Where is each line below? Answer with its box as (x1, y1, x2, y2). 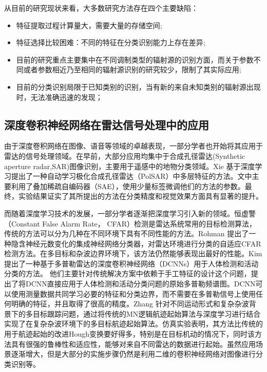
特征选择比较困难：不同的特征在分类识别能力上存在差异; (16, 37, 205, 48)
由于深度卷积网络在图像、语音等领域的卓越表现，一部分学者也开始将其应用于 (4, 140, 263, 151)
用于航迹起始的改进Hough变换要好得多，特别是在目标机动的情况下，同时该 (4, 328, 255, 339)
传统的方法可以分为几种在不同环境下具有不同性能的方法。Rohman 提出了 (4, 228, 249, 239)
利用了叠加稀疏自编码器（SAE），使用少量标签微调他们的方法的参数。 (11, 180, 245, 191)
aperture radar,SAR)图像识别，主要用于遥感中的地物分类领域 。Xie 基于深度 (4, 160, 255, 171)
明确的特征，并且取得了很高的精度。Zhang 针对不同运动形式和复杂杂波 (11, 298, 249, 309)
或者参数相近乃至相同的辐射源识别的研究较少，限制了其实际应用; (23, 64, 241, 75)
